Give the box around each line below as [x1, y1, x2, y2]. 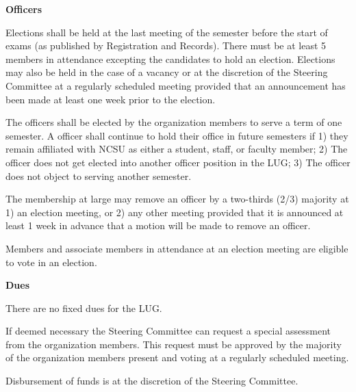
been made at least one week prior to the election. [5, 92, 216, 106]
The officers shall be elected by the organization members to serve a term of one [5, 115, 342, 129]
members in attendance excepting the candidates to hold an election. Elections [5, 51, 335, 66]
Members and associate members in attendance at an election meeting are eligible [5, 241, 348, 255]
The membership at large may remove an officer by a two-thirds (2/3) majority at [5, 192, 349, 206]
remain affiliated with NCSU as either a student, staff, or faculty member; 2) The [5, 142, 348, 156]
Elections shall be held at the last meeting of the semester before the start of [5, 25, 328, 39]
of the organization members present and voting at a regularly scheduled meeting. [5, 350, 349, 365]
